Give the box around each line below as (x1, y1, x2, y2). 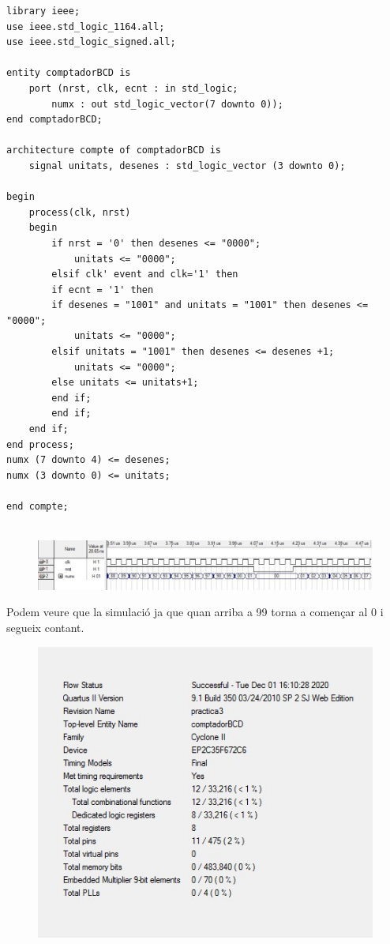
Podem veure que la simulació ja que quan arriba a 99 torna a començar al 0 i (6, 604, 384, 620)
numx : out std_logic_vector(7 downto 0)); (51, 98, 283, 110)
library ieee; (6, 6, 81, 17)
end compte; (6, 501, 69, 512)
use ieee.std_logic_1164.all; (6, 21, 165, 32)
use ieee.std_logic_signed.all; (6, 36, 176, 48)
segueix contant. (6, 619, 84, 636)
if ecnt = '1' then (51, 284, 154, 295)
